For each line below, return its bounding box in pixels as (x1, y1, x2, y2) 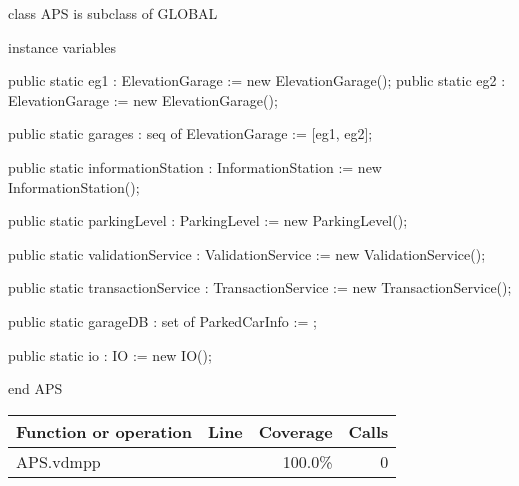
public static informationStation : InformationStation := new (8, 156, 382, 177)
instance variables (8, 36, 116, 57)
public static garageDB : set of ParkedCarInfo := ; (8, 310, 317, 331)
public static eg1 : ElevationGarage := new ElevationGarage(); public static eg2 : (8, 70, 506, 91)
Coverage (258, 419, 333, 443)
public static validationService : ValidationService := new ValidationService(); (8, 243, 486, 264)
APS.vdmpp (16, 449, 101, 473)
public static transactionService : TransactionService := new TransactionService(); (8, 277, 512, 298)
